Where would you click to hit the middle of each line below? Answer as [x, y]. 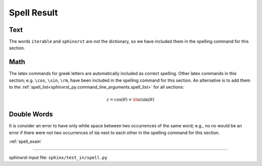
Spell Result [33, 13]
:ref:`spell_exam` [25, 142]
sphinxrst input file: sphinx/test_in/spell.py [58, 157]
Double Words [31, 114]
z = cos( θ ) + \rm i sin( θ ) [131, 100]
